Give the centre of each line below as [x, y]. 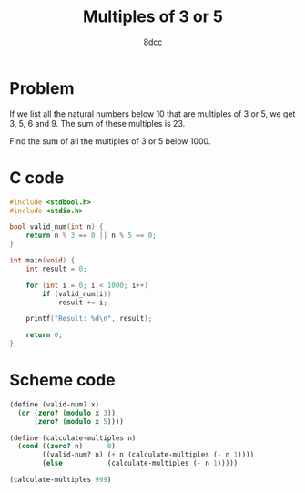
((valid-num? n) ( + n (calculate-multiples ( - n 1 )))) [148, 455]
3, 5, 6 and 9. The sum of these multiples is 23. [97, 123]
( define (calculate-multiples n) [73, 438]
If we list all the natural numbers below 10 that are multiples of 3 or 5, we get [152, 113]
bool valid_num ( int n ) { [56, 227]
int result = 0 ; [57, 269]
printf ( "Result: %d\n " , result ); [89, 319]
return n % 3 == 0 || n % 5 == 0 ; [91, 236]
